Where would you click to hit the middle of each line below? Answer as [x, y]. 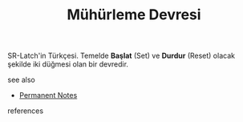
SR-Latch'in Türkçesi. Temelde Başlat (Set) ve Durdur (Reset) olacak [121, 56]
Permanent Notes [48, 96]
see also [21, 80]
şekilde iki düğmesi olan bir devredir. [68, 64]
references [26, 111]
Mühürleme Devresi [134, 15]
